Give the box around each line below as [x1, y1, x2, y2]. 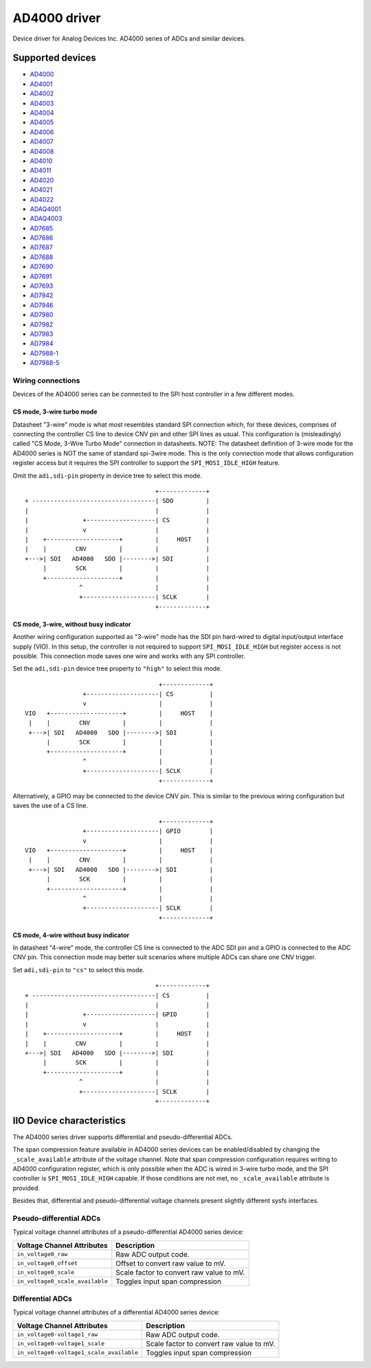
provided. [12, 1184, 41, 1192]
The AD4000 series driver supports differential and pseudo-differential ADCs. [12, 1132, 233, 1141]
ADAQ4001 [30, 205, 61, 213]
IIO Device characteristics [12, 1114, 126, 1126]
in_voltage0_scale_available [16, 1278, 109, 1285]
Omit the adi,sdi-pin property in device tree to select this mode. [12, 471, 203, 480]
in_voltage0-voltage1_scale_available [16, 1349, 139, 1356]
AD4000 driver [12, 10, 101, 25]
